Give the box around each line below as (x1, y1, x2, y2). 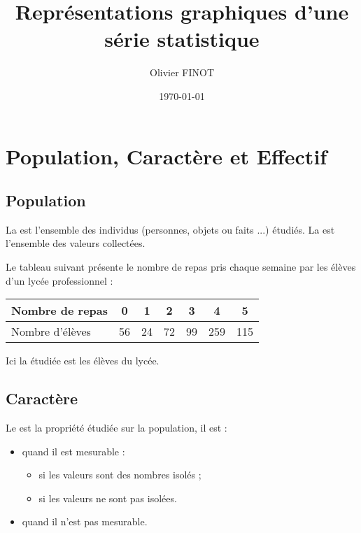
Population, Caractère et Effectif (6, 141, 327, 170)
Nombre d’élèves (11, 323, 91, 340)
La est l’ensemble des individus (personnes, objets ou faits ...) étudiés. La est (6, 222, 335, 236)
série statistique (104, 24, 260, 53)
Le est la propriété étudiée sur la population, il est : (6, 420, 227, 435)
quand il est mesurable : (22, 443, 125, 458)
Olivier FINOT (149, 65, 215, 80)
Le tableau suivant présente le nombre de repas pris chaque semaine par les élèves (6, 260, 356, 274)
